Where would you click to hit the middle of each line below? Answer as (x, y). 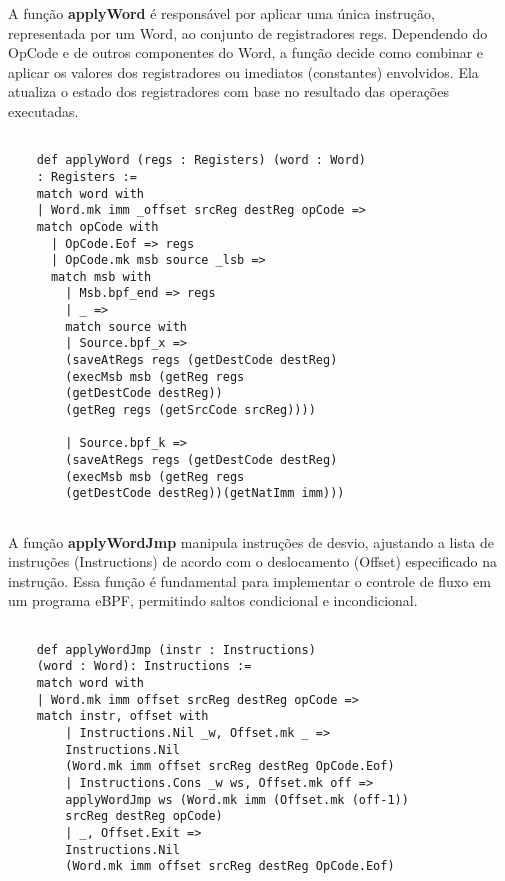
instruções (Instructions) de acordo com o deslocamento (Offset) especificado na (253, 561)
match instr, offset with (122, 716)
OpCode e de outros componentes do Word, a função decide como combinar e (246, 52)
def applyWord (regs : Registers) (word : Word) (201, 160)
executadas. (43, 110)
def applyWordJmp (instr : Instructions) (176, 649)
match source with (126, 326)
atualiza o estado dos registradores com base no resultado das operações (228, 91)
